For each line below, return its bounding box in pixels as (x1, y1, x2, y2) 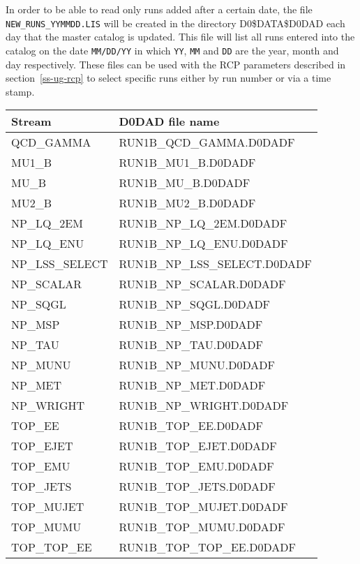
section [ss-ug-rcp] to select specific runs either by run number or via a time (6, 70, 331, 85)
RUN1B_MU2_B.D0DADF (119, 195, 256, 211)
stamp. (6, 84, 35, 98)
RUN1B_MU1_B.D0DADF (119, 154, 256, 171)
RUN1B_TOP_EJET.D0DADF (119, 438, 277, 454)
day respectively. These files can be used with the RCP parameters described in (6, 57, 346, 71)
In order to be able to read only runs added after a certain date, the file (6, 2, 313, 16)
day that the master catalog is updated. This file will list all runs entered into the (6, 29, 355, 44)
